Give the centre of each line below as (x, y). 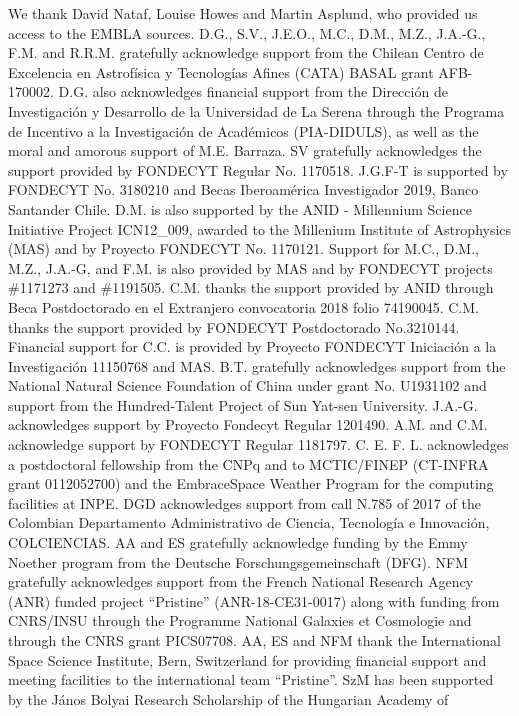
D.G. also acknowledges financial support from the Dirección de (253, 91)
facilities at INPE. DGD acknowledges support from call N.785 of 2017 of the (244, 502)
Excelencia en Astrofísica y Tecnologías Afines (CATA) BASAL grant (221, 71)
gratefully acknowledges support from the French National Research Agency (241, 581)
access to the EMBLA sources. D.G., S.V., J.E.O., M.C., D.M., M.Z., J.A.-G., (247, 32)
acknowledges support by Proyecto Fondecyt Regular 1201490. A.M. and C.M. (248, 424)
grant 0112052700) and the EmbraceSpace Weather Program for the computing (251, 483)
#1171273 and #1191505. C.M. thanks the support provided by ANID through (251, 287)
